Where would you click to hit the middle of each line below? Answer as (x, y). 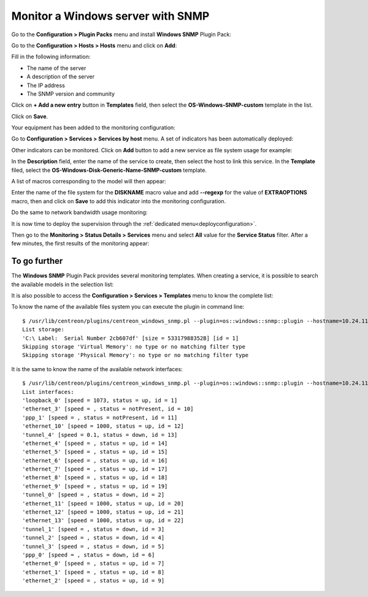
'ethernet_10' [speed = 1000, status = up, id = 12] (103, 426)
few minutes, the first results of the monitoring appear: (80, 244)
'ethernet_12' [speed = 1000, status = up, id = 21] (103, 512)
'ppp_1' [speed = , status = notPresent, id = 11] (100, 418)
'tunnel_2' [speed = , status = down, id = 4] (94, 538)
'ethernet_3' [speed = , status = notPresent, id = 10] (108, 409)
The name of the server (56, 68)
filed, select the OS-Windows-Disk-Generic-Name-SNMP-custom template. (109, 170)
